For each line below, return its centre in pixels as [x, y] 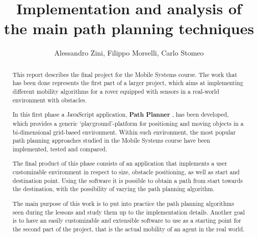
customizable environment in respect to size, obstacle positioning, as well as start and [126, 172]
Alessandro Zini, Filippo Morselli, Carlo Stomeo [129, 53]
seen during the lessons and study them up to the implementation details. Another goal [129, 212]
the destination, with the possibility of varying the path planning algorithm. [113, 189]
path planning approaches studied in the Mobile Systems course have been [111, 140]
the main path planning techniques [129, 28]
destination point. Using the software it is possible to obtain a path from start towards [127, 180]
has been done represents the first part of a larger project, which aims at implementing [128, 83]
